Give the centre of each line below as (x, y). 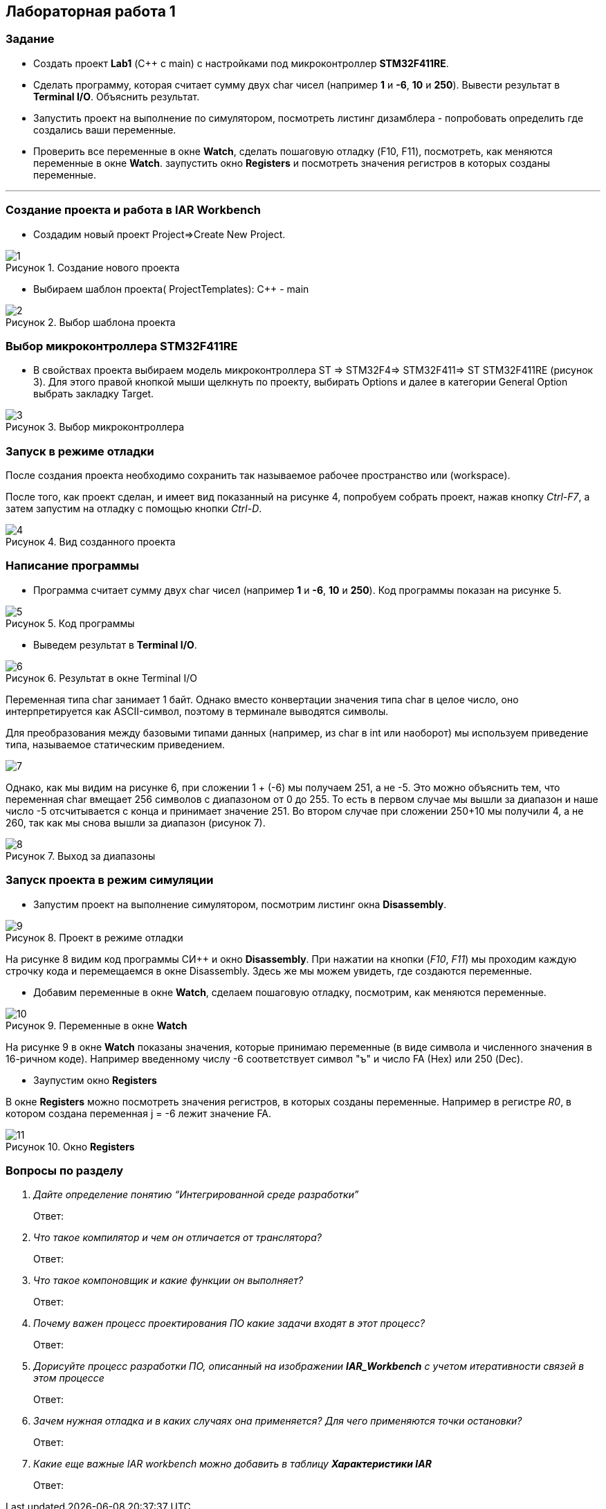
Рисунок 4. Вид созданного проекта (91, 542)
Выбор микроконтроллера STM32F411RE (122, 346)
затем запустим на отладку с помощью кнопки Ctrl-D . (134, 509)
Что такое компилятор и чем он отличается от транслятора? (177, 1238)
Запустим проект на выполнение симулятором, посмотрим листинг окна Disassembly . (240, 904)
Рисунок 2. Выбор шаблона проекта (91, 322)
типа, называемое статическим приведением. (116, 744)
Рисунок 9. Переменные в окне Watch (97, 1025)
